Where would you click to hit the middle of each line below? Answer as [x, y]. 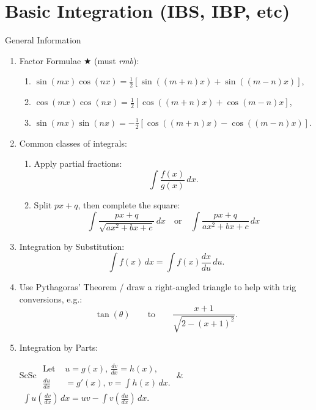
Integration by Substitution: [72, 246]
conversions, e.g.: [51, 298]
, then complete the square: [129, 205]
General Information [43, 40]
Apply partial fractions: [78, 163]
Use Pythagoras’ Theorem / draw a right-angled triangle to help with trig [158, 287]
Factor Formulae [50, 60]
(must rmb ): [117, 60]
